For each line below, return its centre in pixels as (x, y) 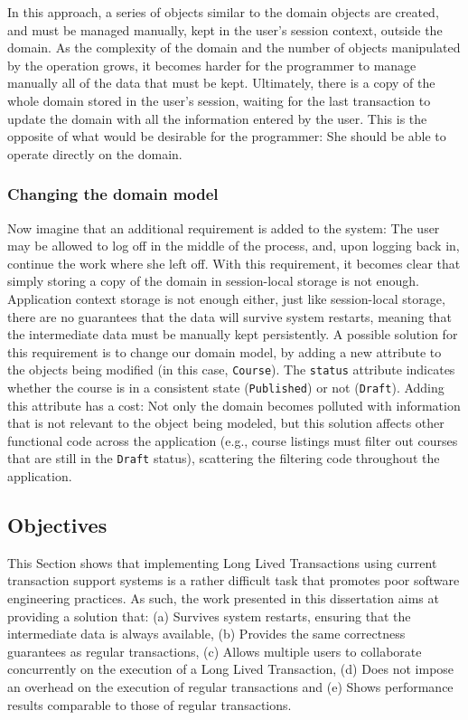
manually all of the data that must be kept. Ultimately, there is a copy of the (221, 83)
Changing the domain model (113, 194)
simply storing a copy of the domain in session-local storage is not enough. (213, 281)
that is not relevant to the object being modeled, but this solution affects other (226, 423)
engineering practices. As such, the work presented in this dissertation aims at (223, 598)
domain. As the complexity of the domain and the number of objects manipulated (234, 47)
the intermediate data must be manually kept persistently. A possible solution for (233, 334)
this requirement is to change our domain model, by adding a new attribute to (225, 351)
